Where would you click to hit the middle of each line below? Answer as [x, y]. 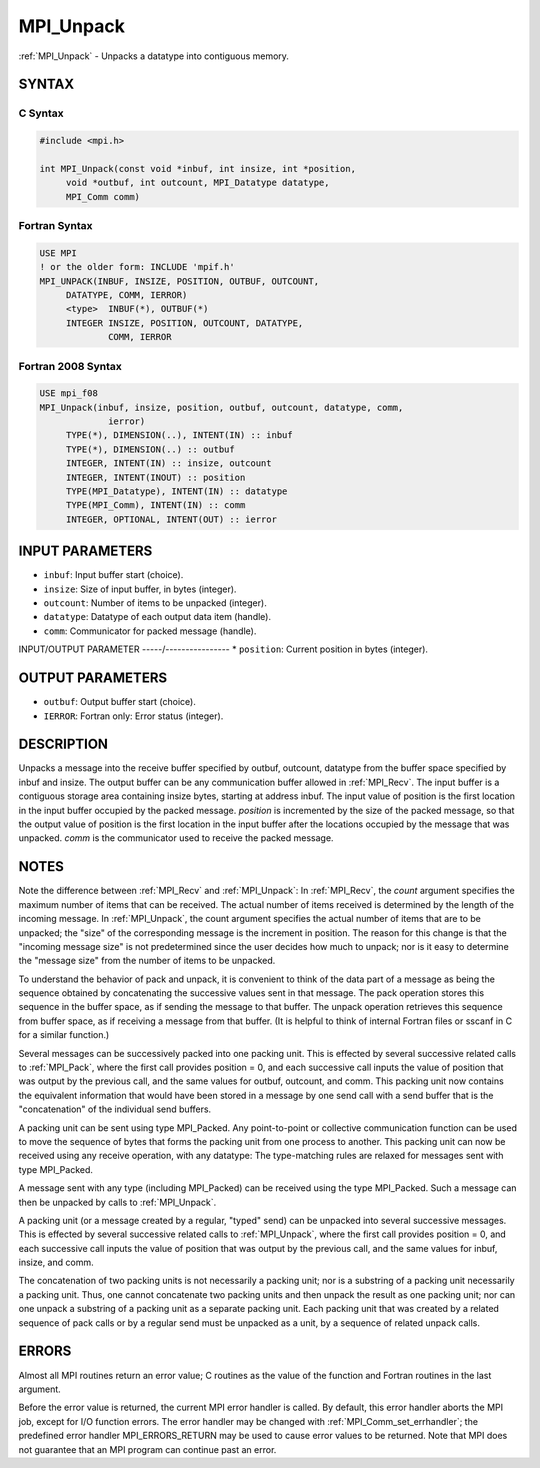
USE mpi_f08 [69, 393]
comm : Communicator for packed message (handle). [150, 631]
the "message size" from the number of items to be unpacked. [147, 961]
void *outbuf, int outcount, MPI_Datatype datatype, [197, 183]
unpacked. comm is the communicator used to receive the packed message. [176, 838]
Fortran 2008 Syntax [70, 366]
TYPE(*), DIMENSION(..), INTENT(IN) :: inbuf [179, 435]
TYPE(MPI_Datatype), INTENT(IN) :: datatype [176, 491]
